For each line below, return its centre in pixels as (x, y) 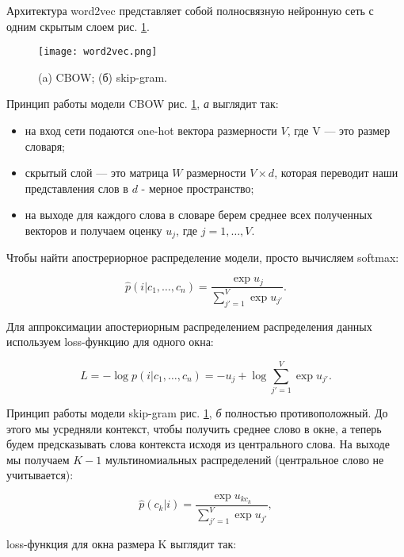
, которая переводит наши (336, 173)
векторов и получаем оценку (93, 230)
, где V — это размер (339, 131)
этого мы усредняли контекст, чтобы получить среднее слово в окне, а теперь (194, 428)
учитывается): (40, 475)
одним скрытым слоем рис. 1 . (78, 26)
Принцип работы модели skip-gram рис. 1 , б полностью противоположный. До (197, 412)
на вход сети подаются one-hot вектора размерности (151, 131)
